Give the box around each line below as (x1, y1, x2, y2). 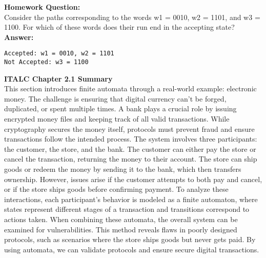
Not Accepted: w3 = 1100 (4, 58, 89, 66)
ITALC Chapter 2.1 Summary (4, 73, 113, 84)
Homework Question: (4, 2, 80, 12)
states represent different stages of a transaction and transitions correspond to (4, 204, 250, 214)
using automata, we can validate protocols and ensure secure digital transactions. (4, 244, 259, 254)
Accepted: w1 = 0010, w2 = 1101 (4, 50, 114, 57)
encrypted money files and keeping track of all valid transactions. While (4, 113, 230, 124)
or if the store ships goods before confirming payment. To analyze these (4, 184, 229, 194)
